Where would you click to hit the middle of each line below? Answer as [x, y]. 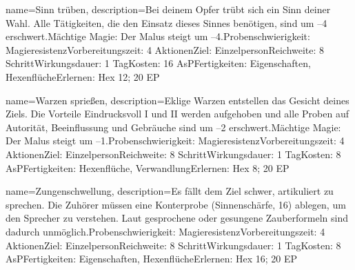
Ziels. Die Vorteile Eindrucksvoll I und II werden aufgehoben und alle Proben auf [177, 114]
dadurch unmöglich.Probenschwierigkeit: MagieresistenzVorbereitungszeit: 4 [165, 231]
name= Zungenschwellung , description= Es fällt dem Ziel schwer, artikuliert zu [170, 191]
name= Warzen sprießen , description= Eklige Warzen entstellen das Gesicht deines [177, 100]
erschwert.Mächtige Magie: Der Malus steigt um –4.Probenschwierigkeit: [158, 36]
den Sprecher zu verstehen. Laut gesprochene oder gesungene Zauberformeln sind [177, 218]
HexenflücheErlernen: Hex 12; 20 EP [83, 76]
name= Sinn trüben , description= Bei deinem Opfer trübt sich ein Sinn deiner [168, 9]
